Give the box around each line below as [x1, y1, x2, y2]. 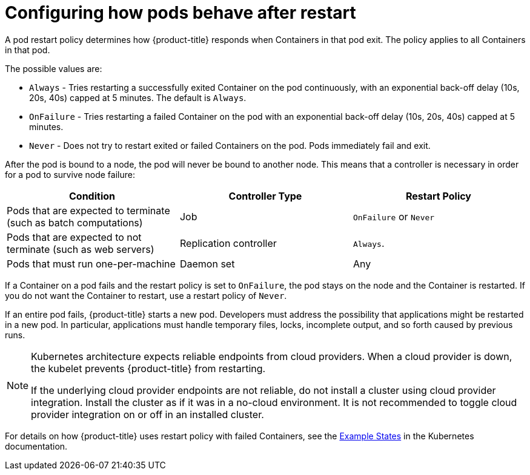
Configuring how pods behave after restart [5, 2, 356, 23]
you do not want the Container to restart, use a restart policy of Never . [5, 290, 287, 301]
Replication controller [179, 237, 277, 249]
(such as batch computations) [7, 216, 143, 229]
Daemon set [179, 257, 235, 270]
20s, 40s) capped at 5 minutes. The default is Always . [29, 92, 247, 103]
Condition [68, 189, 115, 202]
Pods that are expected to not [7, 231, 142, 243]
